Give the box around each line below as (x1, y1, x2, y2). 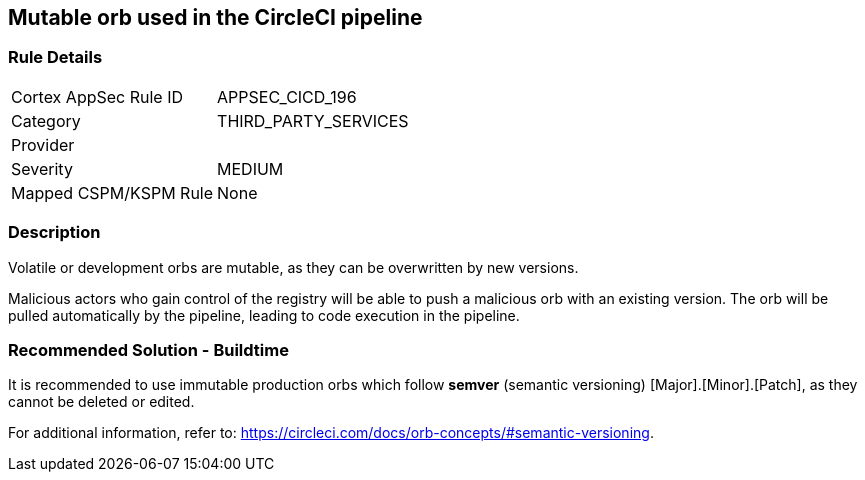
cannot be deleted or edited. (8, 393, 195, 411)
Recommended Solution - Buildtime (8, 339, 289, 360)
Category (11, 110, 81, 131)
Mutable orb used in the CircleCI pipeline (8, 5, 423, 30)
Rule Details (8, 47, 103, 68)
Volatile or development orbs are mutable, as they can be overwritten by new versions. (8, 258, 579, 276)
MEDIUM (217, 158, 284, 179)
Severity (11, 158, 73, 179)
